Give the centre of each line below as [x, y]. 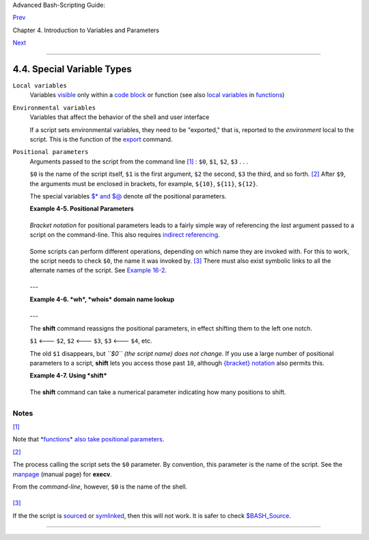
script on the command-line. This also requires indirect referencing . [125, 235]
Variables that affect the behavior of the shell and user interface [120, 117]
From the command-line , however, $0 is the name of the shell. [100, 487]
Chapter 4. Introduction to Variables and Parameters [86, 30]
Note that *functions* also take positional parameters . [88, 439]
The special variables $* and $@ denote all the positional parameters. [128, 196]
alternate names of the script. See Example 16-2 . [98, 270]
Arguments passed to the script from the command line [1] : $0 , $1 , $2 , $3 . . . [139, 162]
